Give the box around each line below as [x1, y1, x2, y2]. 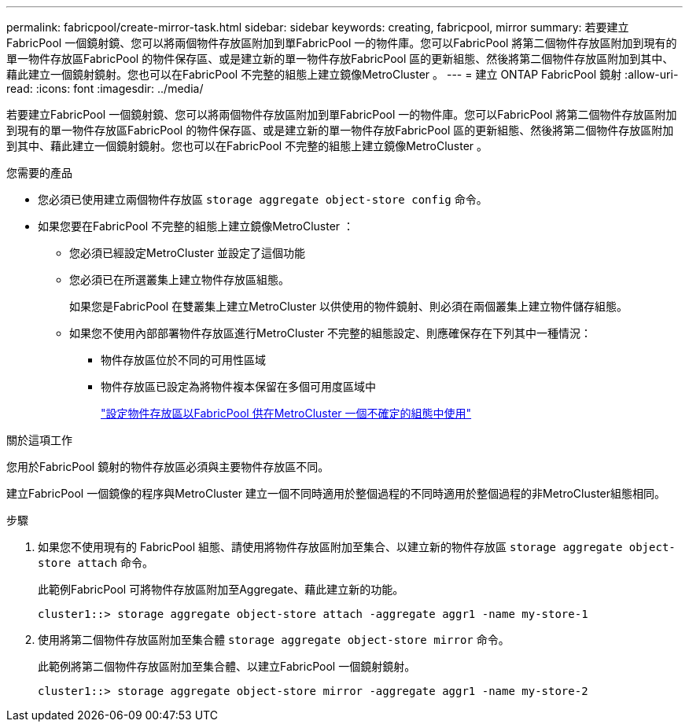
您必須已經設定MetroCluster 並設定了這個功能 [69, 246, 305, 259]
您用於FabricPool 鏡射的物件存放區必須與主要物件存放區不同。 [6, 460, 330, 473]
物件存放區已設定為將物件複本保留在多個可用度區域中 [101, 380, 376, 393]
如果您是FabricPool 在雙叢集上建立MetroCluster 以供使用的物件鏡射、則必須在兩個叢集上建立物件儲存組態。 [69, 300, 628, 313]
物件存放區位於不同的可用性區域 [101, 353, 266, 366]
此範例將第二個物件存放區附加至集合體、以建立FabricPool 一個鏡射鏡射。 [38, 660, 416, 673]
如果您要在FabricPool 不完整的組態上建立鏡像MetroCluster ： [38, 219, 355, 233]
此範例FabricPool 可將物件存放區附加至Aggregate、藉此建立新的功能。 [38, 583, 404, 596]
